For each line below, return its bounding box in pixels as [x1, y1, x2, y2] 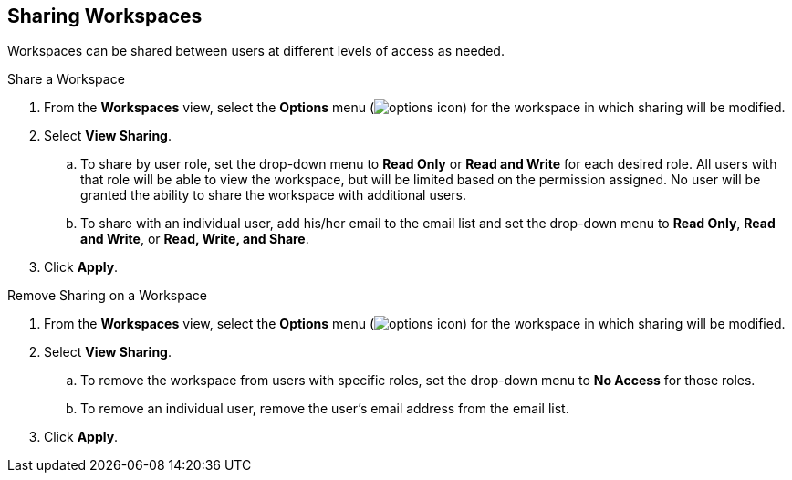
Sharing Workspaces [7, 5, 203, 27]
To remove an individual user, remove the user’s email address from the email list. [80, 401, 569, 417]
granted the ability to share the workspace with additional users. [80, 187, 466, 203]
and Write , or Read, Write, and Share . [80, 231, 309, 247]
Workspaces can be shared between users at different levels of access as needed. [7, 43, 505, 59]
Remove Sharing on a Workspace [7, 287, 207, 304]
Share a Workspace [7, 71, 125, 88]
